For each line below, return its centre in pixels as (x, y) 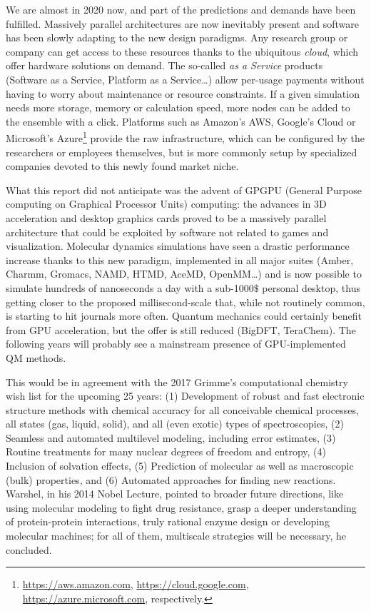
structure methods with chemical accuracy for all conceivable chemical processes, (182, 409)
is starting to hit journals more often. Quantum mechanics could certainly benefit (184, 316)
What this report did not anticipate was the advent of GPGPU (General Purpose (184, 190)
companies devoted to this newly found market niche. (122, 166)
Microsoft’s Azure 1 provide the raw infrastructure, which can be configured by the (185, 137)
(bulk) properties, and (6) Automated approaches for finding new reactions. (171, 479)
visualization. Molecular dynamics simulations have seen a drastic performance (178, 246)
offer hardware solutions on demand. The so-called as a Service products (164, 65)
